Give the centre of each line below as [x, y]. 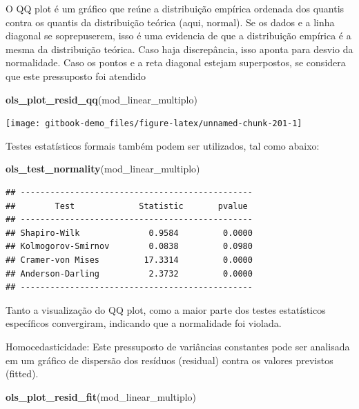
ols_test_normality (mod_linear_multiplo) [103, 169]
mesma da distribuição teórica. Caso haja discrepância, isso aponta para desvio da [179, 49]
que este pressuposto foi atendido [76, 76]
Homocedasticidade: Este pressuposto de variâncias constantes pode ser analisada [178, 346]
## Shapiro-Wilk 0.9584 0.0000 [129, 233]
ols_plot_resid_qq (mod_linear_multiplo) [101, 99]
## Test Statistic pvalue [127, 206]
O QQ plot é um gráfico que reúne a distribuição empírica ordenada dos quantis [175, 8]
